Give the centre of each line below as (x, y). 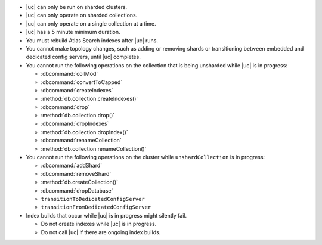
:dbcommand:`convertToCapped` (81, 82)
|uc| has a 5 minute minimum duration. (73, 32)
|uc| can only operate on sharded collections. (82, 15)
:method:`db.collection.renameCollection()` (94, 148)
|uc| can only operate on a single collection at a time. (91, 23)
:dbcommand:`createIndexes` (77, 90)
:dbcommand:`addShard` (72, 165)
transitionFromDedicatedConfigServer (96, 207)
